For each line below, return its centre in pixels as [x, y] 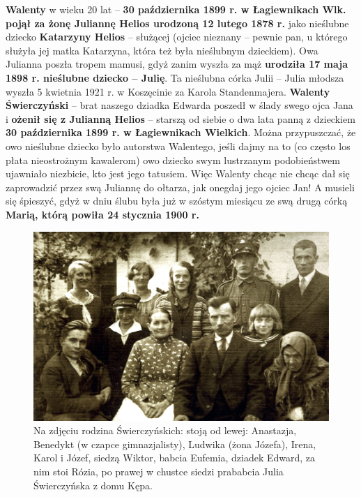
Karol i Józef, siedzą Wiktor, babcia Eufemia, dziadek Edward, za [175, 458]
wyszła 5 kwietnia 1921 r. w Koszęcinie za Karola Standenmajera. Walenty [168, 91]
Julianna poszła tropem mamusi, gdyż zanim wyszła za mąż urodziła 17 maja [177, 64]
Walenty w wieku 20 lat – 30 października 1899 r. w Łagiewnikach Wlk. [176, 9]
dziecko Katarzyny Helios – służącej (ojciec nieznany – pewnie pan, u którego [177, 37]
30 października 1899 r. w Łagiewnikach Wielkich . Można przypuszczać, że [181, 132]
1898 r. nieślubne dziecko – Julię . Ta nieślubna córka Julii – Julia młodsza [175, 77]
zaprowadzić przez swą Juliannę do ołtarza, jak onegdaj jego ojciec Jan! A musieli [180, 187]
